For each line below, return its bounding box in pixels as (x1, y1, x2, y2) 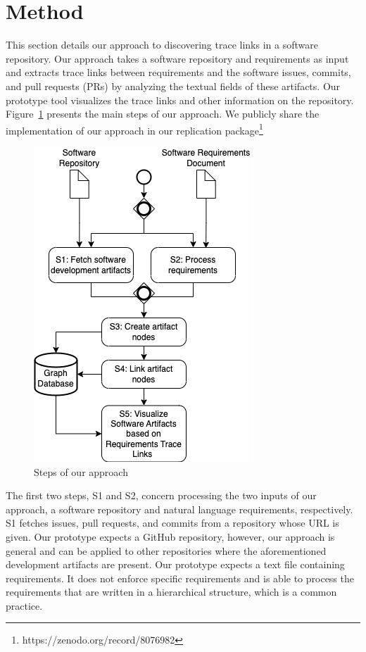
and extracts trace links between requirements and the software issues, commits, (6, 65, 351, 80)
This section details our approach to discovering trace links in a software (6, 37, 318, 52)
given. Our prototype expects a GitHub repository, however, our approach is (6, 529, 335, 544)
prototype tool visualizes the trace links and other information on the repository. (6, 92, 354, 107)
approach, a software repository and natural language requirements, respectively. (6, 501, 353, 516)
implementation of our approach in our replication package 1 (6, 120, 263, 137)
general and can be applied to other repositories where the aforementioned (6, 543, 327, 558)
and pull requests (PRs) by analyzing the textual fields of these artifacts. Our (6, 78, 341, 93)
